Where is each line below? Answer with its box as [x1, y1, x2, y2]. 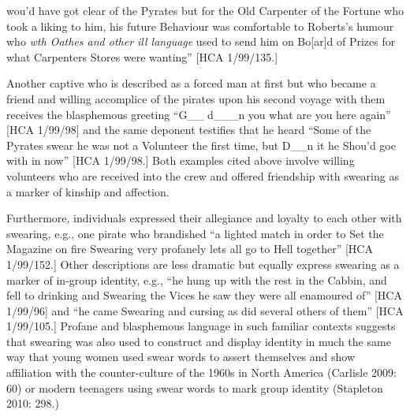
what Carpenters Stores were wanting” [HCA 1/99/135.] [6, 48, 278, 65]
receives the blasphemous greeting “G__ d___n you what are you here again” [6, 106, 391, 122]
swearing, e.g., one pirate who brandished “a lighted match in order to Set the [6, 225, 384, 241]
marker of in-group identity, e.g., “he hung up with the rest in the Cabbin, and [6, 271, 387, 288]
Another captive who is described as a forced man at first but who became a [6, 75, 376, 91]
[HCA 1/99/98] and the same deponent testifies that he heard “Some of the [6, 121, 371, 138]
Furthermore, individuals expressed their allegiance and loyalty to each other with [6, 210, 402, 226]
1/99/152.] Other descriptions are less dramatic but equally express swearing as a [6, 255, 400, 272]
